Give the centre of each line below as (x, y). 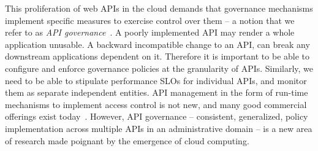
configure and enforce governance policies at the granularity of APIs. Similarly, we (159, 68)
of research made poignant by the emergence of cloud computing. (127, 140)
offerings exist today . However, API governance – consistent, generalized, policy (157, 116)
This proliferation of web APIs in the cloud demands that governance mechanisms (159, 8)
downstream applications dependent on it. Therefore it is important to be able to (157, 56)
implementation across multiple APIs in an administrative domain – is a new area (159, 128)
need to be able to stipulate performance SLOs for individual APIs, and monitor (156, 80)
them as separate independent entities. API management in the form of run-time (157, 92)
